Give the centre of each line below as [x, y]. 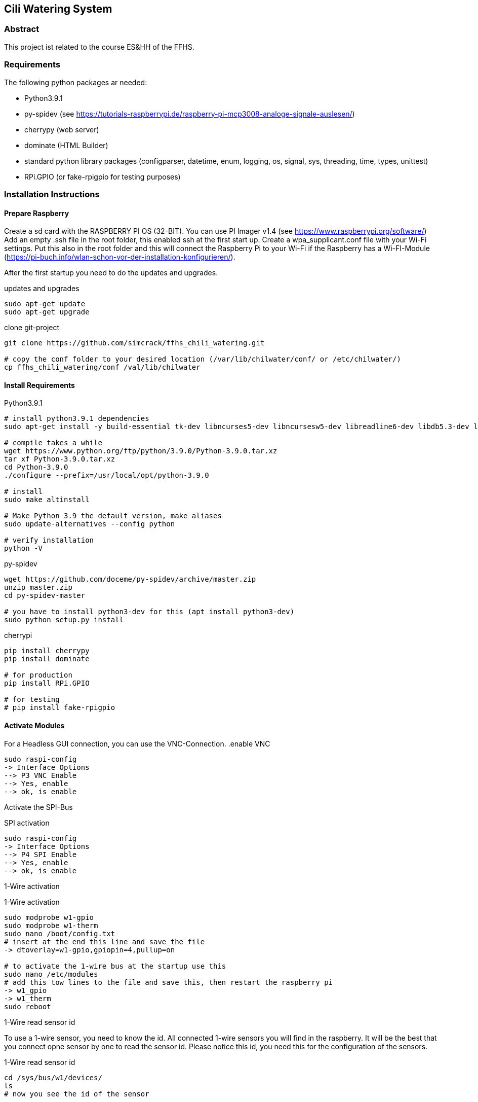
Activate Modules [34, 725]
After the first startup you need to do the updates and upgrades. [111, 273]
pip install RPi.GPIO [47, 683]
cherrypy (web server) [62, 129]
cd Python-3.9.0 [36, 467]
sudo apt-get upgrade [47, 312]
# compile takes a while [53, 443]
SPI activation [27, 823]
